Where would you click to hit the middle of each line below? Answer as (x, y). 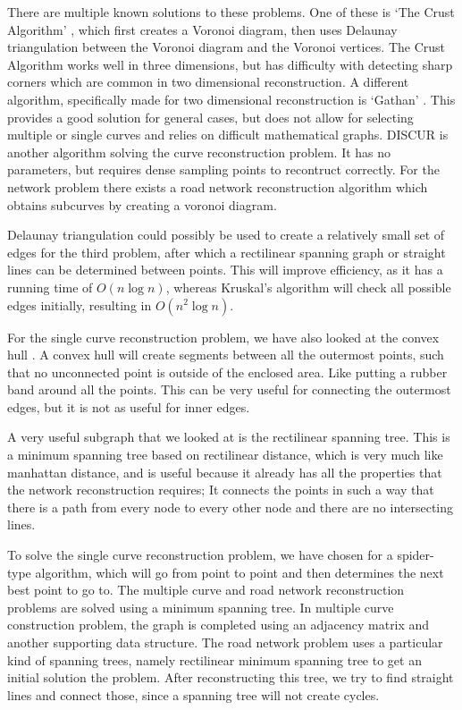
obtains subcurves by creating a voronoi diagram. (142, 204)
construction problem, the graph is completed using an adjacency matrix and (218, 625)
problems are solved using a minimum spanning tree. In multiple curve (201, 607)
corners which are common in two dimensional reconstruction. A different (208, 82)
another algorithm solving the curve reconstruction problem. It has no (199, 152)
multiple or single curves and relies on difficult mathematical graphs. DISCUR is (228, 135)
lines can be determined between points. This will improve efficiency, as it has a (225, 270)
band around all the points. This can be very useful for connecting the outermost (229, 389)
